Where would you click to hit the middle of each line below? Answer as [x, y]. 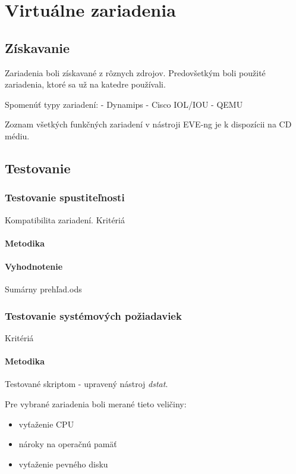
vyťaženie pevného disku [63, 464]
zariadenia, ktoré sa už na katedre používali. [85, 84]
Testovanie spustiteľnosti [65, 197]
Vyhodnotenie [34, 266]
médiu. [17, 135]
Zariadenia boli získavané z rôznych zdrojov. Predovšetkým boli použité [135, 72]
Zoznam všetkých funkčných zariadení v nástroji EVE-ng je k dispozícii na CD [148, 124]
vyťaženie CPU [46, 424]
